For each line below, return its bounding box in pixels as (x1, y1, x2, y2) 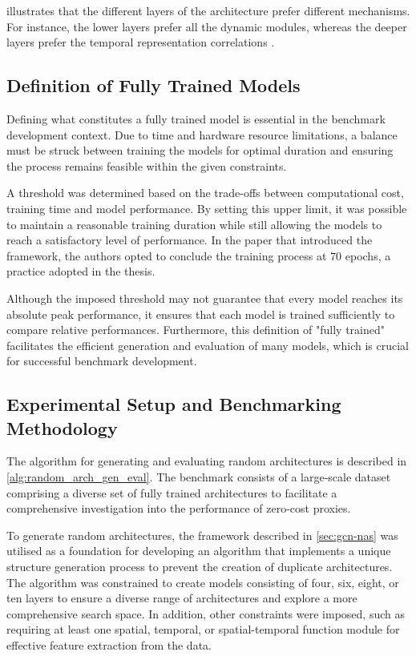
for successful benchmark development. (6, 352, 197, 369)
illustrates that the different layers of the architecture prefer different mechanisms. (6, 2, 410, 18)
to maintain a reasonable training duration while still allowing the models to (6, 215, 382, 232)
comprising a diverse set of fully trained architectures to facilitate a (6, 484, 337, 501)
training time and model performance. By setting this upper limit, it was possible (6, 199, 407, 216)
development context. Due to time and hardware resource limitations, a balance (6, 126, 398, 143)
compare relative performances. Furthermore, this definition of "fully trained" (6, 321, 386, 338)
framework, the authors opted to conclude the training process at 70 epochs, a (6, 247, 391, 264)
